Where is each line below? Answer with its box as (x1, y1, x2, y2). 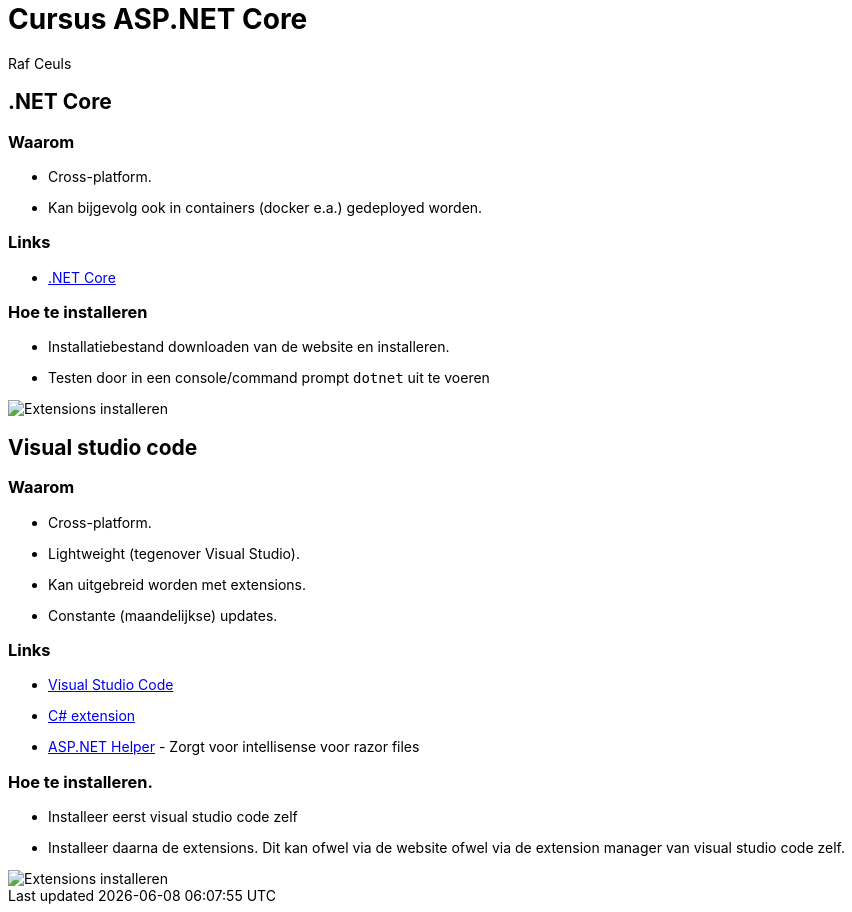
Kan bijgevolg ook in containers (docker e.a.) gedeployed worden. (48, 198, 483, 216)
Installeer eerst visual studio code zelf (48, 808, 298, 826)
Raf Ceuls (8, 54, 72, 72)
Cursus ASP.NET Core (8, 2, 308, 36)
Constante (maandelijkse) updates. (48, 606, 278, 624)
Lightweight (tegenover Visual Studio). (48, 544, 300, 562)
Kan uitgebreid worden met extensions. (48, 575, 307, 593)
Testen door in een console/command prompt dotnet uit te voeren (48, 369, 490, 387)
